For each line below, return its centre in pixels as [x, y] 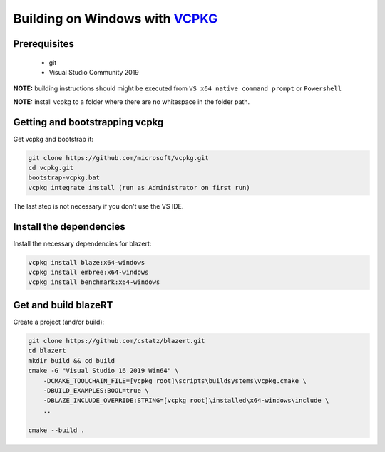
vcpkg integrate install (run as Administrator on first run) [139, 188]
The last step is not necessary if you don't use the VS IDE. [98, 206]
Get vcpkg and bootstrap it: [53, 139]
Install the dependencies [70, 227]
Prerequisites [43, 44]
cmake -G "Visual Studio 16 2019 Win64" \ [103, 371]
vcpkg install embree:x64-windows [88, 273]
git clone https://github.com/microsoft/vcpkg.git [119, 158]
